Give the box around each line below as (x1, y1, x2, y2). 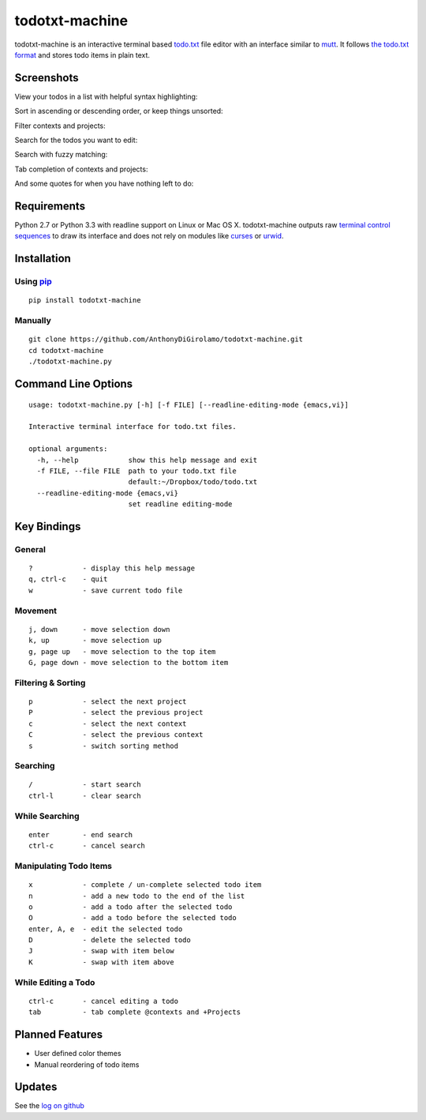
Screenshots (14, 71, 79, 85)
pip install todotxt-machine (28, 296, 141, 305)
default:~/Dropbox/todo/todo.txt (128, 478, 258, 487)
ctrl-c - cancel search (28, 841, 146, 851)
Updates (14, 1081, 58, 1094)
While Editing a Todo (14, 976, 95, 987)
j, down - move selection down (28, 625, 170, 633)
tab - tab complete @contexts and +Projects (28, 1008, 241, 1017)
